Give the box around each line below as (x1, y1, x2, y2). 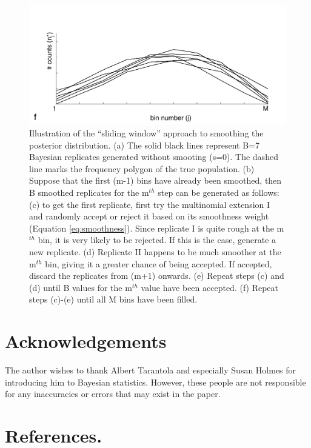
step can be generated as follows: (158, 186, 279, 199)
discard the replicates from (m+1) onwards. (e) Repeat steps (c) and (29, 269, 284, 282)
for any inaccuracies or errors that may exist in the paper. (5, 387, 221, 400)
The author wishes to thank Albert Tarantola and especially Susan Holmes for (5, 364, 296, 376)
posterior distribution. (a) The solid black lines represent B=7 (29, 138, 259, 151)
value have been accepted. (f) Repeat (141, 281, 279, 293)
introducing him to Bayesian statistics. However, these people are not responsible (5, 375, 306, 388)
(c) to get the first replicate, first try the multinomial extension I (29, 198, 270, 210)
